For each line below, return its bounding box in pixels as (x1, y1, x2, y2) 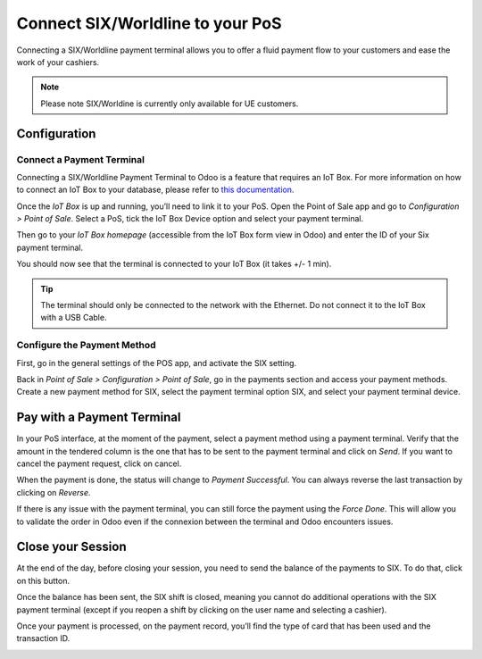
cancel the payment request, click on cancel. (16, 458, 182, 469)
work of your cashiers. (16, 56, 100, 67)
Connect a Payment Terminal (16, 153, 145, 165)
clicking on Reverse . (16, 487, 91, 497)
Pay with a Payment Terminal (16, 410, 181, 425)
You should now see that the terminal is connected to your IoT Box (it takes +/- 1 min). (16, 259, 332, 270)
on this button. (16, 575, 71, 586)
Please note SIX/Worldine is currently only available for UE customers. (40, 98, 299, 109)
